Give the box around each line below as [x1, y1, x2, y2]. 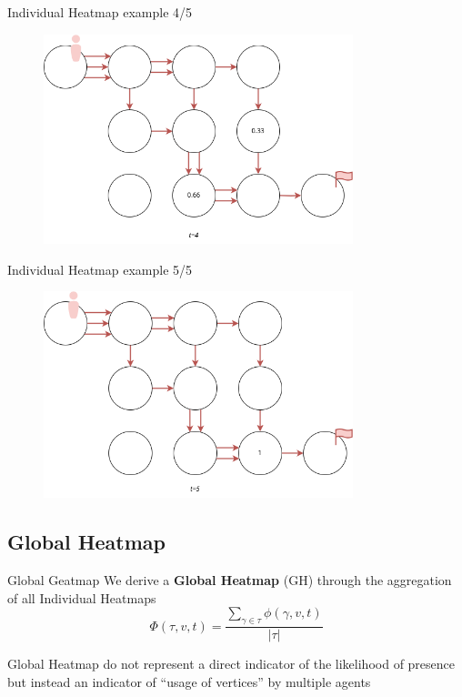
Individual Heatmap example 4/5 [7, 3, 193, 21]
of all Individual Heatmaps [7, 588, 156, 607]
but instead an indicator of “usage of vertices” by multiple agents [7, 672, 371, 691]
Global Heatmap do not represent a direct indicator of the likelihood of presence [7, 654, 456, 673]
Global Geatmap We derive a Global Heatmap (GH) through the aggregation [7, 571, 452, 590]
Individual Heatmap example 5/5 [7, 259, 193, 278]
